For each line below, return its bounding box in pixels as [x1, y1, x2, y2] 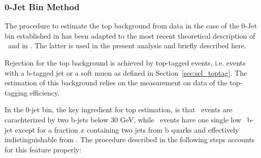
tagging [5, 87, 28, 98]
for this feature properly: [5, 144, 82, 154]
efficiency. [29, 87, 60, 98]
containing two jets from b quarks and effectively [87, 124, 239, 135]
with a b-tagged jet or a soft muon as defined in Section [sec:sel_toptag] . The [5, 67, 247, 78]
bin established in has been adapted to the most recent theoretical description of [5, 30, 255, 41]
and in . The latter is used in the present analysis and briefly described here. [8, 40, 246, 51]
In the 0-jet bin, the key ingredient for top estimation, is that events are [5, 104, 233, 115]
